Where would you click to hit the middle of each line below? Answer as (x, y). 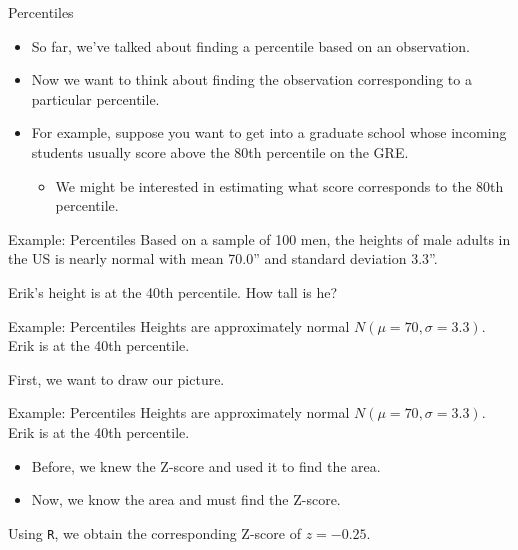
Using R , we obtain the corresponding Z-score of (154, 532)
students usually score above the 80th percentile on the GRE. (220, 151)
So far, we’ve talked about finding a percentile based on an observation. (250, 45)
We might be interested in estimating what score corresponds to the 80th (279, 185)
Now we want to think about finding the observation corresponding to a (251, 79)
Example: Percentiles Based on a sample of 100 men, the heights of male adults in (259, 238)
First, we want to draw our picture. (116, 378)
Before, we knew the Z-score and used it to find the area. (206, 465)
